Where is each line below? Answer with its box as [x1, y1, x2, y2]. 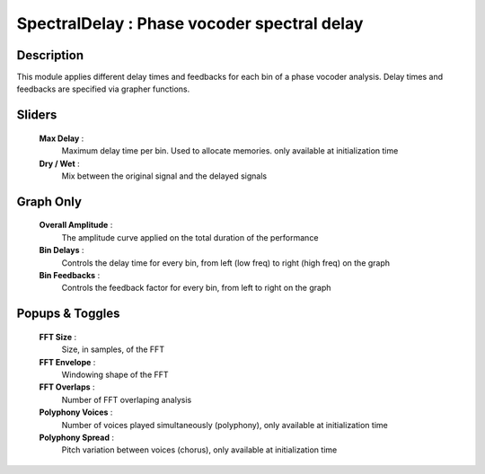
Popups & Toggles [16, 306, 120, 321]
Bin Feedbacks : [39, 270, 101, 280]
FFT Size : [39, 331, 77, 342]
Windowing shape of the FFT [61, 369, 170, 380]
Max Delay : [39, 133, 84, 144]
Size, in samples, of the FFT [61, 344, 165, 355]
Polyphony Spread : [39, 432, 115, 443]
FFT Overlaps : [39, 382, 95, 392]
